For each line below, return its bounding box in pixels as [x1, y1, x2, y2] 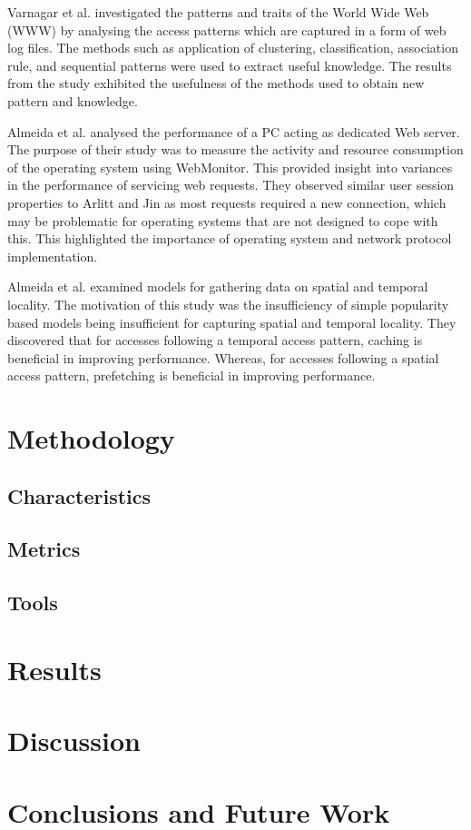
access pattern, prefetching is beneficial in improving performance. [7, 366, 376, 385]
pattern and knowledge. [7, 91, 138, 110]
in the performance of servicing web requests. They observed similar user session [7, 175, 455, 194]
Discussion [7, 722, 141, 759]
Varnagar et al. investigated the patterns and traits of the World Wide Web [7, 3, 429, 21]
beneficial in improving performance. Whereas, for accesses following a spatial [7, 348, 439, 367]
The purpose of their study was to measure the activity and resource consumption [7, 140, 464, 159]
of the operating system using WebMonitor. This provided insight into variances [7, 157, 453, 176]
